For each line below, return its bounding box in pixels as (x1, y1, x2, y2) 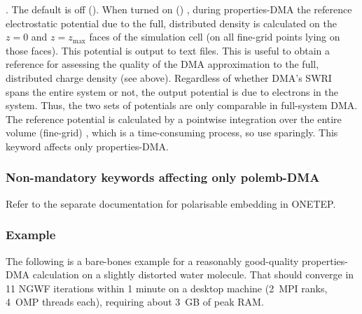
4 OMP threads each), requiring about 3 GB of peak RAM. (6, 294, 264, 309)
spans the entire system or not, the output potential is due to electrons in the (6, 84, 339, 99)
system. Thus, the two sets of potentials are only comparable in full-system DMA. (6, 98, 358, 113)
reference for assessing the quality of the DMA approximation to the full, (6, 57, 319, 71)
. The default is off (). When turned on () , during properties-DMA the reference (6, 2, 352, 16)
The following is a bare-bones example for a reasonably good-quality (6, 253, 299, 268)
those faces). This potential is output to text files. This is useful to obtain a (6, 43, 330, 57)
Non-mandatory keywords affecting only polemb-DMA (6, 169, 320, 186)
